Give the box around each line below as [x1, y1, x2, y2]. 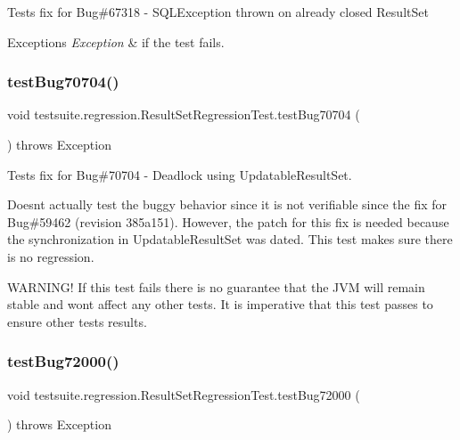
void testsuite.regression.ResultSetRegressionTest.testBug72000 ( [7, 385, 360, 403]
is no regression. [7, 247, 94, 265]
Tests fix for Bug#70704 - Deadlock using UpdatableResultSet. [7, 165, 352, 183]
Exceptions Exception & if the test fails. [7, 32, 225, 51]
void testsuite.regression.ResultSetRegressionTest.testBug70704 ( [7, 105, 360, 124]
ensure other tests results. [7, 312, 147, 330]
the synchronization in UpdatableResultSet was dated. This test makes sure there [7, 230, 453, 249]
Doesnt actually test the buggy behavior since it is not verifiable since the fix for [7, 195, 448, 214]
